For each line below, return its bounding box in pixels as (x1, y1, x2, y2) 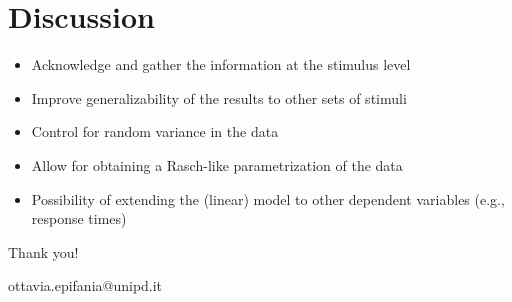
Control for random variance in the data (31, 121, 279, 142)
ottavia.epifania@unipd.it (8, 275, 163, 296)
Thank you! (8, 241, 79, 262)
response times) (31, 208, 127, 229)
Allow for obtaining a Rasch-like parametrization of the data (31, 154, 403, 175)
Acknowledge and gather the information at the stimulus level (31, 54, 411, 75)
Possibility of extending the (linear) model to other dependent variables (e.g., (31, 188, 505, 209)
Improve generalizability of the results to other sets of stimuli (31, 87, 407, 108)
